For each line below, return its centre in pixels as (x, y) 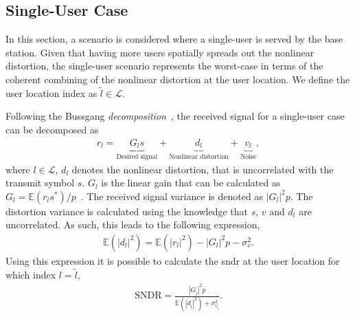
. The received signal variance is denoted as (172, 196)
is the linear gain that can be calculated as (191, 183)
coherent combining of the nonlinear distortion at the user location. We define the (178, 79)
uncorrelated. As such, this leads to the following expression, (133, 225)
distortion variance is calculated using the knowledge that (127, 211)
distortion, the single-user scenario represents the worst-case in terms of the (164, 66)
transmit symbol (40, 183)
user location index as (51, 92)
